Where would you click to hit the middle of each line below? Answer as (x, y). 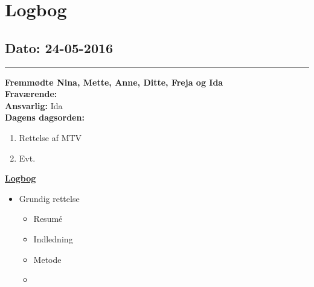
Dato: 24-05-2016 (59, 47)
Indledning (53, 238)
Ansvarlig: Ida (34, 105)
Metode (47, 259)
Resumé (48, 219)
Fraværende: (31, 94)
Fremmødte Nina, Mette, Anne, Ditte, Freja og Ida (114, 82)
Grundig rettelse (49, 198)
